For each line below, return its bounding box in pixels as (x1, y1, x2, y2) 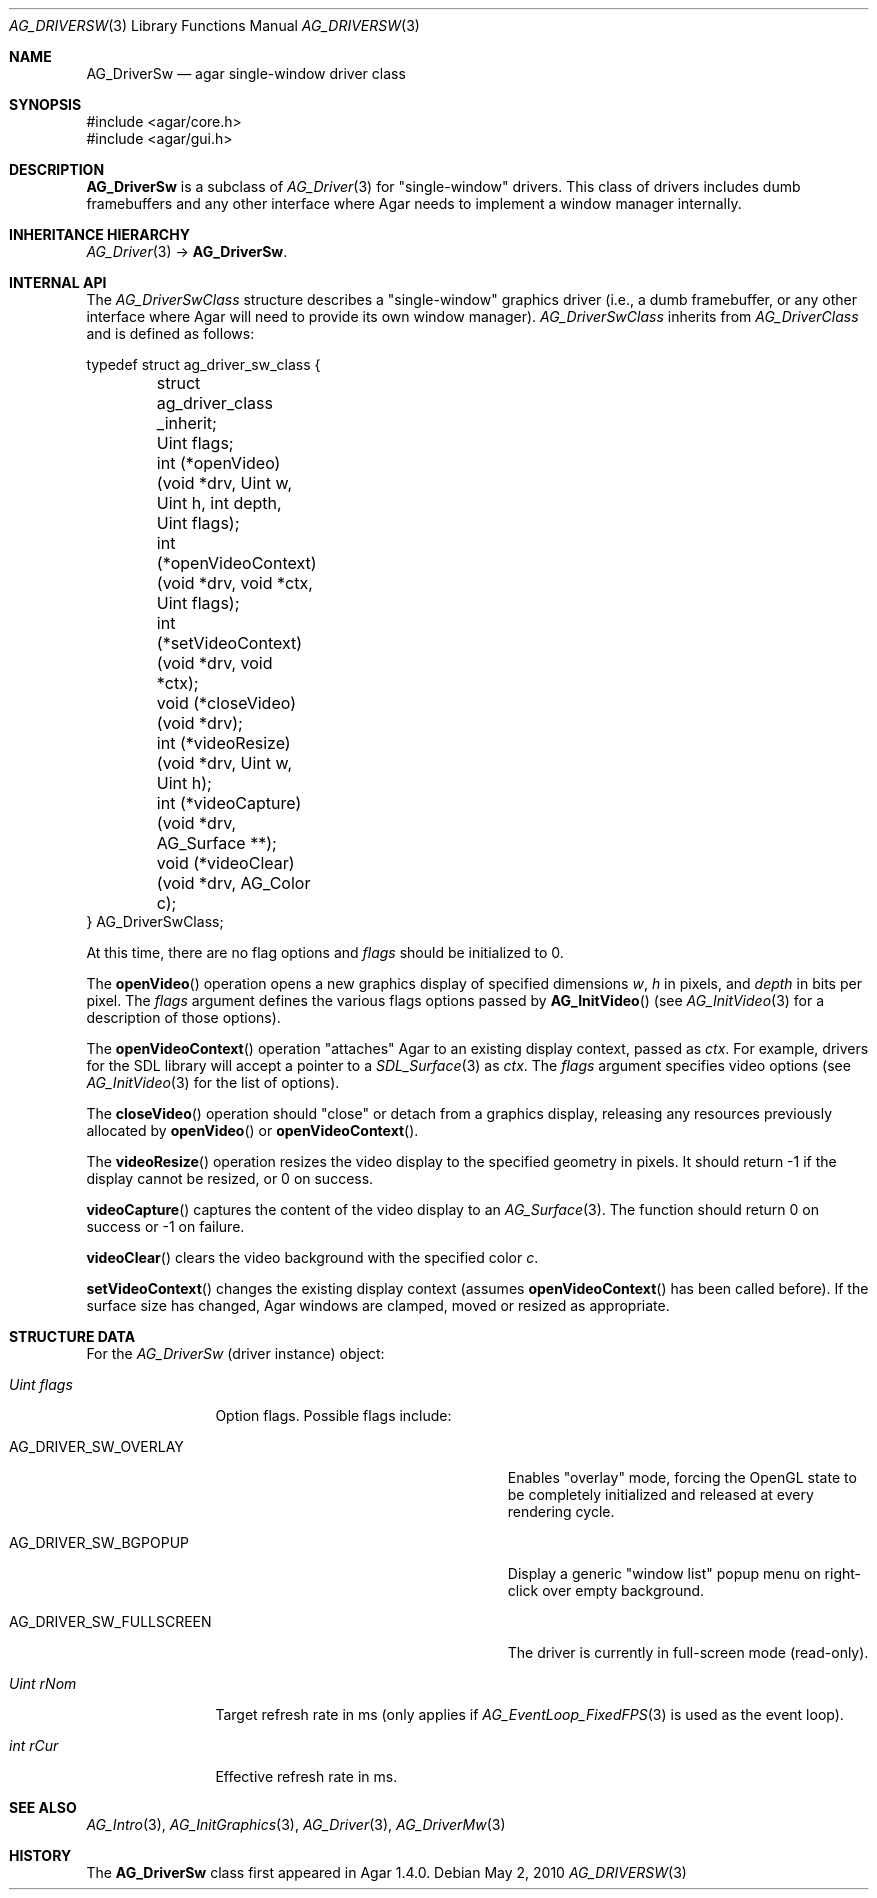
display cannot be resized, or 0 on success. (86, 1170, 374, 1187)
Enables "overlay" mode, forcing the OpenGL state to (507, 1469, 857, 1486)
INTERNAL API (9, 274, 107, 291)
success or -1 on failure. (86, 1218, 245, 1235)
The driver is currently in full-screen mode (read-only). (507, 1644, 869, 1661)
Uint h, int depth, (156, 493, 282, 513)
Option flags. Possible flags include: (215, 1407, 452, 1424)
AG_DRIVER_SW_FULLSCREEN (9, 1613, 212, 1630)
